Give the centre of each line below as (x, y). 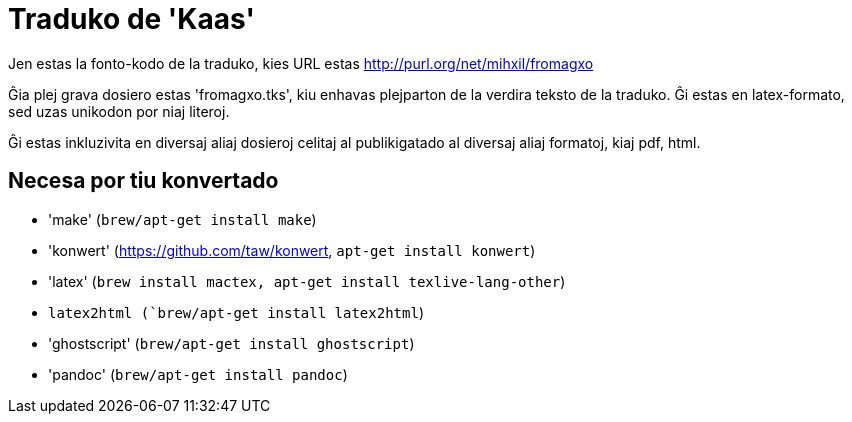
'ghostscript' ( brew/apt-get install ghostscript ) (231, 343)
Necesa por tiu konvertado (143, 181)
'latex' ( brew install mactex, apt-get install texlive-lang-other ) (307, 281)
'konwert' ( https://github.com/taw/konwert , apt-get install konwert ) (292, 250)
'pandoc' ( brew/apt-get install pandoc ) (198, 374)
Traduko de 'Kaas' (131, 19)
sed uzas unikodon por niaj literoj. (119, 111)
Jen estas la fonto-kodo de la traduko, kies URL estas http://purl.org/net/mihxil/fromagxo (301, 63)
